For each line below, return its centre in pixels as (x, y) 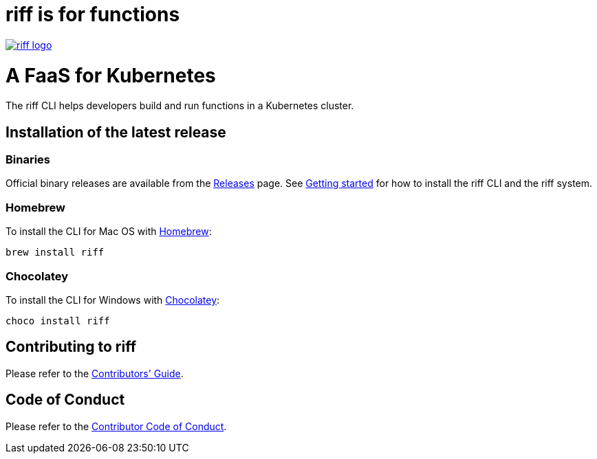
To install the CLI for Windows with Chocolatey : (113, 300)
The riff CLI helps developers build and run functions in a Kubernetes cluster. (180, 106)
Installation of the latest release (116, 132)
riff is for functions (93, 14)
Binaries (28, 160)
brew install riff (55, 253)
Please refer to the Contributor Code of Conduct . (116, 426)
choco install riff (58, 321)
